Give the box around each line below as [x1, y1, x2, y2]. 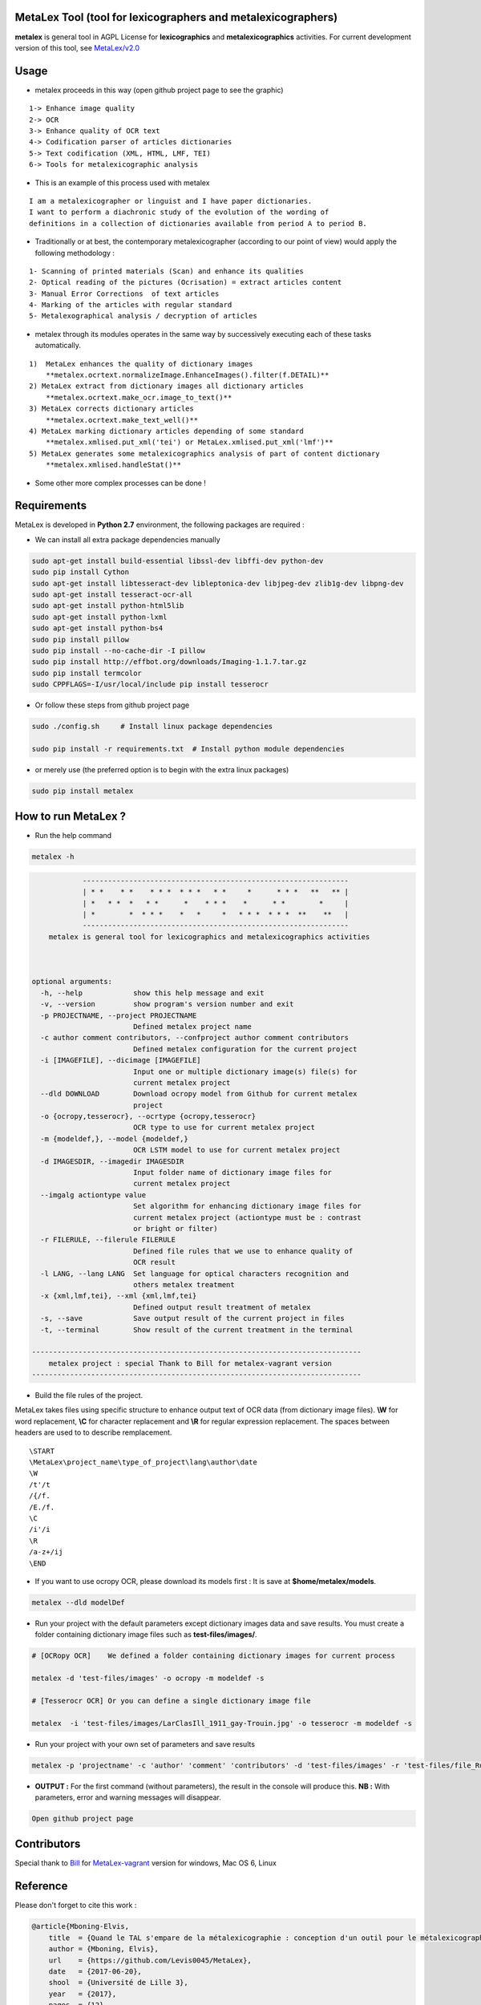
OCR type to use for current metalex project [132, 1123, 316, 1132]
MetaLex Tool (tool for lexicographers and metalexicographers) [14, 10, 338, 24]
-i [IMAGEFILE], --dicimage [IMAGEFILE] [40, 1055, 201, 1065]
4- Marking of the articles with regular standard [29, 301, 232, 310]
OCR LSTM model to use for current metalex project [132, 1145, 341, 1155]
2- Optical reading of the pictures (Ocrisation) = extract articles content [29, 277, 342, 287]
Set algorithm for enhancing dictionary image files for [132, 1201, 362, 1211]
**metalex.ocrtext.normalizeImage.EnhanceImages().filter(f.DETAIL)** [45, 371, 329, 380]
